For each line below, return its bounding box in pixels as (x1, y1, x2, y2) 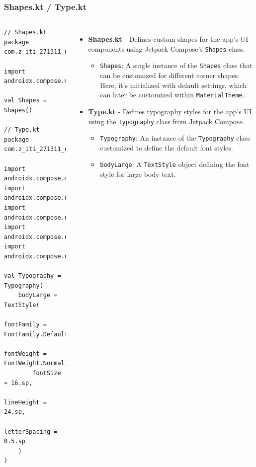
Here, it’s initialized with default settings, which (100, 79, 247, 90)
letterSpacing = (4, 428, 58, 435)
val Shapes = (4, 97, 47, 104)
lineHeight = (4, 398, 47, 406)
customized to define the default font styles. (100, 142, 233, 153)
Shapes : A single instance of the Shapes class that (100, 60, 253, 71)
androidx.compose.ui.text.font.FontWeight (4, 233, 147, 240)
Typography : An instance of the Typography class (100, 133, 251, 143)
